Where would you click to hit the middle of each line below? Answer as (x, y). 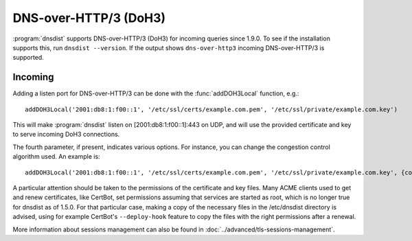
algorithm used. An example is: (56, 157)
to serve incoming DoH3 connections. (66, 135)
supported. (28, 58)
